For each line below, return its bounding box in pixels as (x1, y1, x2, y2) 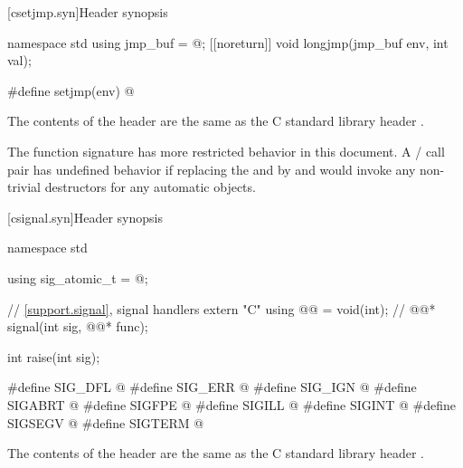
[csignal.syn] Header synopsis (7, 207, 163, 226)
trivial (7, 177, 42, 196)
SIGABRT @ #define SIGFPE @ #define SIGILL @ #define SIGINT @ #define (7, 395, 457, 414)
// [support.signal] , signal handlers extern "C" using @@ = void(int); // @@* (7, 299, 436, 318)
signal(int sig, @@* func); (7, 317, 148, 336)
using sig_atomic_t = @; (7, 268, 148, 287)
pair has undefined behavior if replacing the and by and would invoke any (7, 159, 416, 178)
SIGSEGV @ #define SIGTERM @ (7, 413, 204, 432)
